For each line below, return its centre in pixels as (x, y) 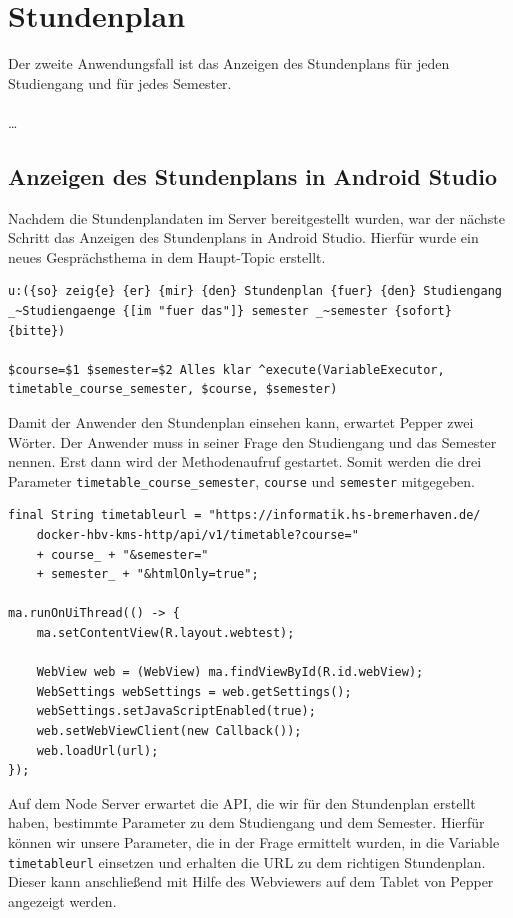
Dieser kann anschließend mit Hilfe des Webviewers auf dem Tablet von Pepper (251, 881)
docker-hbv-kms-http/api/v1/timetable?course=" (197, 535)
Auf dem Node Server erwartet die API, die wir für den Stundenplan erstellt (242, 802)
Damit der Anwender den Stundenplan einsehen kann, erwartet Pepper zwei (241, 422)
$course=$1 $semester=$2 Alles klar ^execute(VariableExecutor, (226, 369)
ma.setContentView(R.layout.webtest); (165, 633)
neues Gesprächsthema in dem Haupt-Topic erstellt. (167, 256)
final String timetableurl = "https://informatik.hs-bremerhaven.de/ (244, 515)
